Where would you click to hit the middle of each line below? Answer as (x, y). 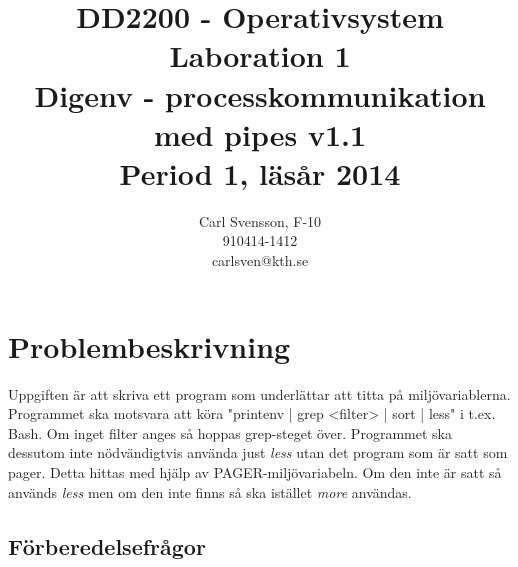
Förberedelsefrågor (107, 545)
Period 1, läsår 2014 (260, 172)
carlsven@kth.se (260, 260)
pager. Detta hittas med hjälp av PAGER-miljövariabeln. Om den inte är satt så (255, 471)
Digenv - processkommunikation (260, 94)
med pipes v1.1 (260, 133)
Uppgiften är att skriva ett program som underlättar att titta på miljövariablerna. (259, 393)
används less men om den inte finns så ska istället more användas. (210, 491)
